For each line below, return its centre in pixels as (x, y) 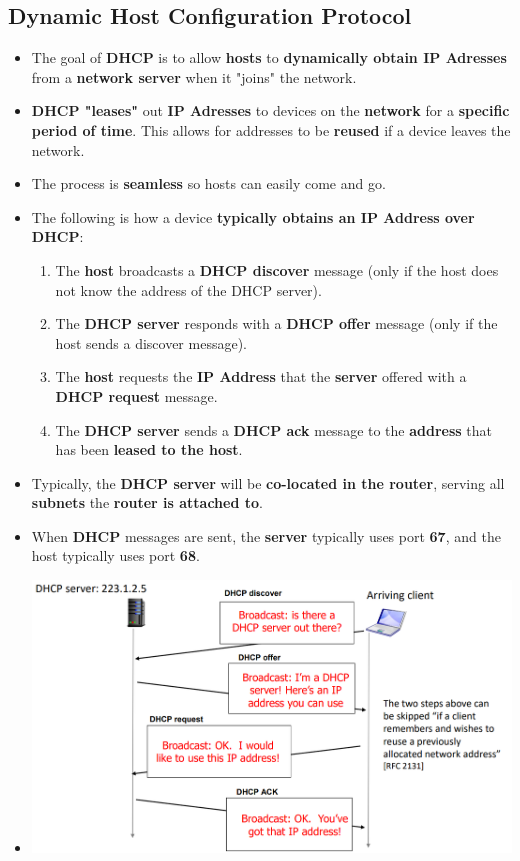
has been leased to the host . (149, 449)
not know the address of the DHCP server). (188, 289)
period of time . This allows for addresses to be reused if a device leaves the (271, 129)
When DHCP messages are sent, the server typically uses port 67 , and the (266, 535)
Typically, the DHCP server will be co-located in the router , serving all (268, 482)
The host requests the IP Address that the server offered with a (261, 376)
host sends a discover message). (151, 342)
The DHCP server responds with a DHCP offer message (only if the (276, 323)
